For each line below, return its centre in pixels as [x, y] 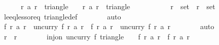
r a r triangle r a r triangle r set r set [118, 6]
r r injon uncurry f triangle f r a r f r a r [97, 36]
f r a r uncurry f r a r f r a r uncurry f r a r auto [109, 26]
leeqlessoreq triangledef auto [62, 16]
